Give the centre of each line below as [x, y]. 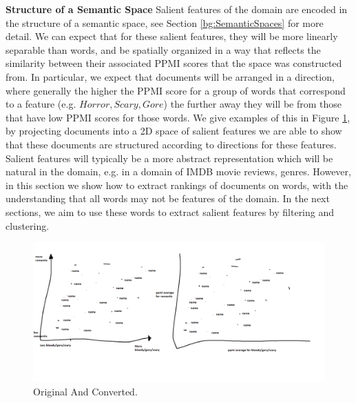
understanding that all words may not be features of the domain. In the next [168, 198]
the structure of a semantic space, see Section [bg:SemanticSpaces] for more [165, 22]
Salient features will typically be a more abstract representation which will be [169, 158]
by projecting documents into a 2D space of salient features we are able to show [174, 131]
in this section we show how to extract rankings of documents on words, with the [177, 185]
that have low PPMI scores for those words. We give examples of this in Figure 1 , [178, 117]
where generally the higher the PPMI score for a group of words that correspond [176, 90]
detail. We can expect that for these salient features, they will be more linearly [172, 36]
